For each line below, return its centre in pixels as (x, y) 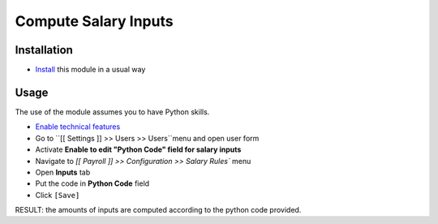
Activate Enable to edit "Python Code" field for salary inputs (138, 149)
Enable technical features (78, 127)
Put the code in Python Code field (92, 183)
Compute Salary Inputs (94, 21)
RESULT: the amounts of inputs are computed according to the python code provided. (158, 210)
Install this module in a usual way (90, 70)
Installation (44, 50)
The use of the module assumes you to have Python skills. (112, 112)
